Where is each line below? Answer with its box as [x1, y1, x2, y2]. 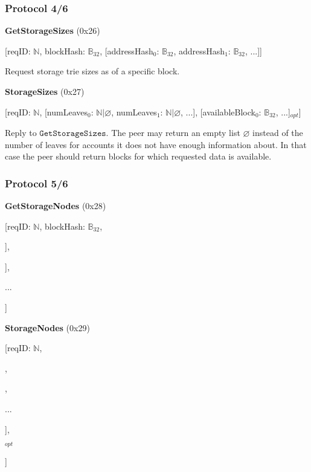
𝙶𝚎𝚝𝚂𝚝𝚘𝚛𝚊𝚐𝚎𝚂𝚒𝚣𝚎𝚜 [39, 129, 106, 138]
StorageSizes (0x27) [5, 85, 85, 97]
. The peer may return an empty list [106, 126, 240, 139]
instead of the [252, 126, 303, 139]
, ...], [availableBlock [181, 105, 255, 118]
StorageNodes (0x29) [5, 321, 90, 334]
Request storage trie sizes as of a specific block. [5, 65, 180, 77]
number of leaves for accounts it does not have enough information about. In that [5, 138, 307, 150]
